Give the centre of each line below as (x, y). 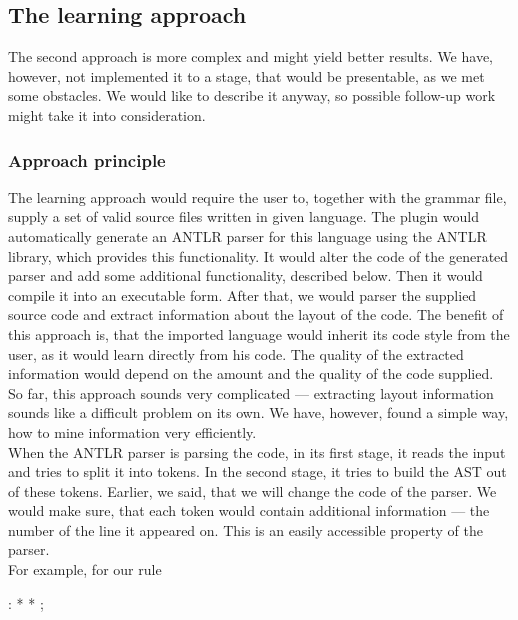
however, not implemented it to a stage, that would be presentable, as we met (246, 75)
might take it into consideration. (107, 114)
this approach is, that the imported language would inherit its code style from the (259, 333)
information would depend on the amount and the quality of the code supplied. (251, 373)
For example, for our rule (85, 569)
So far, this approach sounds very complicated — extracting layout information (251, 392)
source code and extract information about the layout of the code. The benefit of (256, 314)
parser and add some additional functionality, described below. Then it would (245, 275)
